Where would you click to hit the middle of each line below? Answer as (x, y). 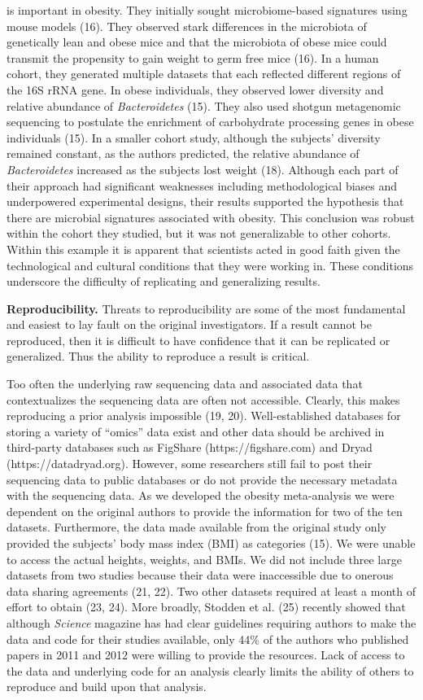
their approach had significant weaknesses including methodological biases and (202, 185)
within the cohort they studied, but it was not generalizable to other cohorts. (199, 233)
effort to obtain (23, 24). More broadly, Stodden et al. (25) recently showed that (206, 607)
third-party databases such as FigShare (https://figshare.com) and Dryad (190, 447)
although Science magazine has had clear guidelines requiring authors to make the (211, 622)
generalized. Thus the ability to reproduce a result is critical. (158, 356)
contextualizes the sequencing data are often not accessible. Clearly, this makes (203, 399)
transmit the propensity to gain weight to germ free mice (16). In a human (193, 57)
